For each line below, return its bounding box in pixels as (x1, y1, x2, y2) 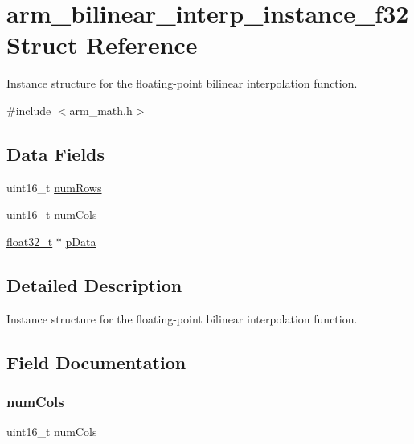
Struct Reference (6, 28, 198, 61)
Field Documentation (6, 349, 187, 374)
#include (6, 101, 51, 118)
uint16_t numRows (6, 179, 102, 195)
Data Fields (6, 141, 105, 166)
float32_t (6, 232, 53, 249)
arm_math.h (69, 101, 133, 118)
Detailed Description (6, 272, 182, 297)
